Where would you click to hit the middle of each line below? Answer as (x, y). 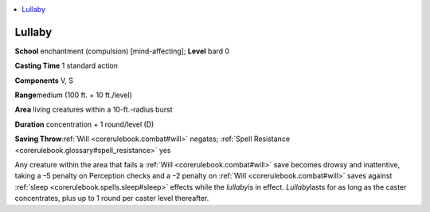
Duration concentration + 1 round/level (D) (84, 124)
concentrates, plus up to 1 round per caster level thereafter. (112, 198)
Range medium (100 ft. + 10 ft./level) (74, 95)
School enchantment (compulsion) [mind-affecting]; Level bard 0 (122, 51)
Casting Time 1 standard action (66, 66)
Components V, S (44, 80)
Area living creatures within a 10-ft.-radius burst (94, 110)
